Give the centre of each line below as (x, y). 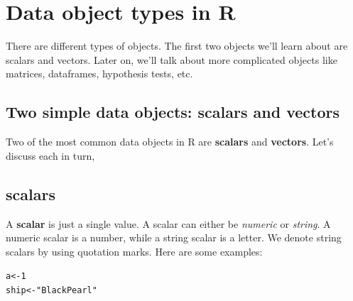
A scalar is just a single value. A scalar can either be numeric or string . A (168, 223)
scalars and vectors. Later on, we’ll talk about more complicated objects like (172, 59)
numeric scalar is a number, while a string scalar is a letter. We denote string (174, 237)
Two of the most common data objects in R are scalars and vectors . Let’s (170, 142)
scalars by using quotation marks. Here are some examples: (134, 251)
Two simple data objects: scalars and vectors (173, 112)
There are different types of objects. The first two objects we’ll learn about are (177, 46)
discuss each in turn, (50, 155)
